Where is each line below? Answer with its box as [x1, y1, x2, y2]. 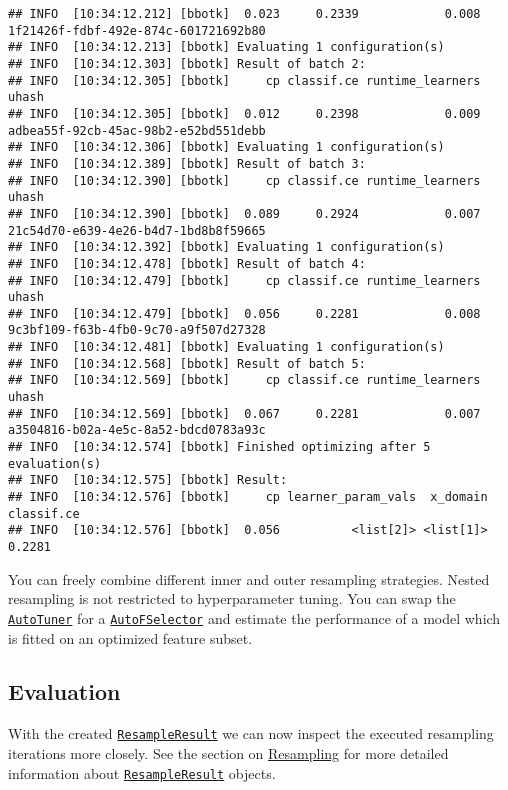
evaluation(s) [8, 456, 102, 471]
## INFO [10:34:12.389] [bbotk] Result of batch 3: [8, 156, 366, 171]
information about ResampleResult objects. [8, 762, 276, 783]
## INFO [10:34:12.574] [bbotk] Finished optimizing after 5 [8, 440, 431, 455]
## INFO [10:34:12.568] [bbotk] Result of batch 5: [8, 356, 366, 371]
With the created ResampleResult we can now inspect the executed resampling [8, 723, 494, 744]
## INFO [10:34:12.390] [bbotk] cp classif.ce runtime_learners [8, 173, 481, 188]
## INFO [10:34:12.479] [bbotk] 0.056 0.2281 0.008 [8, 306, 481, 321]
